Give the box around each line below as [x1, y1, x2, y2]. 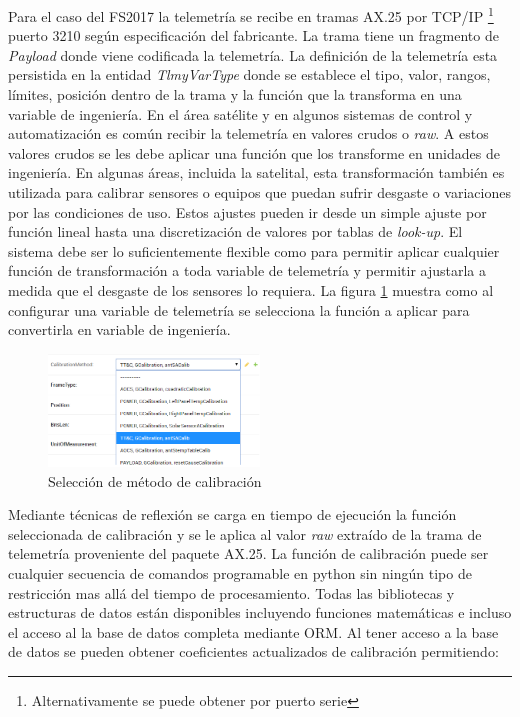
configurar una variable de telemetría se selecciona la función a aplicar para [8, 299, 470, 320]
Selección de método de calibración [48, 470, 262, 491]
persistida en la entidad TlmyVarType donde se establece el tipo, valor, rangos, [8, 64, 491, 85]
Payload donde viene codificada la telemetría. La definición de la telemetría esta [8, 44, 498, 65]
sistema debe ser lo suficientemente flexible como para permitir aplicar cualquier [8, 240, 500, 261]
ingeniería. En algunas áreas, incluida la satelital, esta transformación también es [8, 162, 505, 183]
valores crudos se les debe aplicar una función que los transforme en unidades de [8, 142, 500, 163]
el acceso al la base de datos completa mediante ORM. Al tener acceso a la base [8, 621, 499, 642]
